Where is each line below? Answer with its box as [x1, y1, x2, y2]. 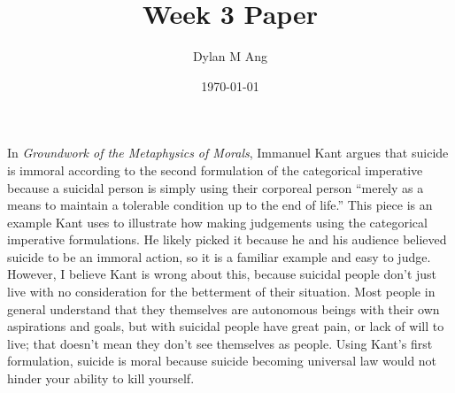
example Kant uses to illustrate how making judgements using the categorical [7, 212, 428, 231]
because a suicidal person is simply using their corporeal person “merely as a [7, 178, 424, 196]
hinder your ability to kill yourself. [7, 369, 195, 388]
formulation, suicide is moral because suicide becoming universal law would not [7, 351, 437, 370]
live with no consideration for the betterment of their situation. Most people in [7, 282, 436, 301]
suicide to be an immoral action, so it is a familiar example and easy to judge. [7, 247, 431, 266]
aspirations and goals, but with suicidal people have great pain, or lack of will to [7, 317, 444, 335]
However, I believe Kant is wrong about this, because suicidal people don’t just [7, 265, 437, 283]
